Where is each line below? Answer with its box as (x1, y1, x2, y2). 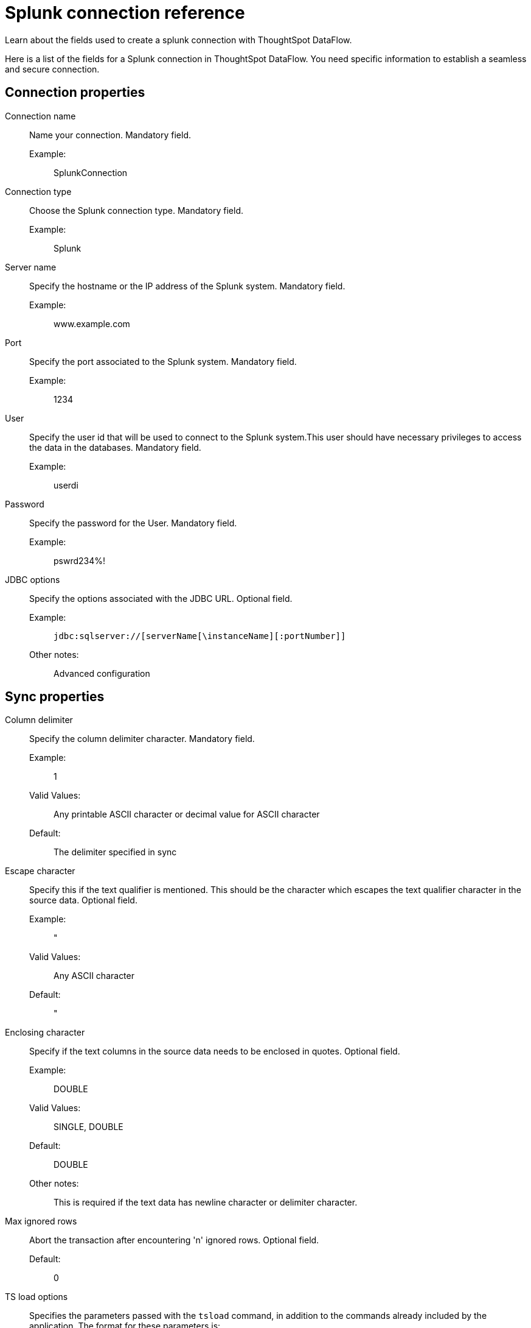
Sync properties (5, 689, 105, 705)
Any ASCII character (54, 970, 134, 981)
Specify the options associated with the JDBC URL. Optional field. (29, 593, 293, 604)
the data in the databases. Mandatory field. (29, 442, 201, 453)
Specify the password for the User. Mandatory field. (29, 517, 237, 528)
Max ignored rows (5, 1216, 77, 1227)
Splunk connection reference (5, 2, 245, 23)
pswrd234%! (54, 555, 106, 566)
